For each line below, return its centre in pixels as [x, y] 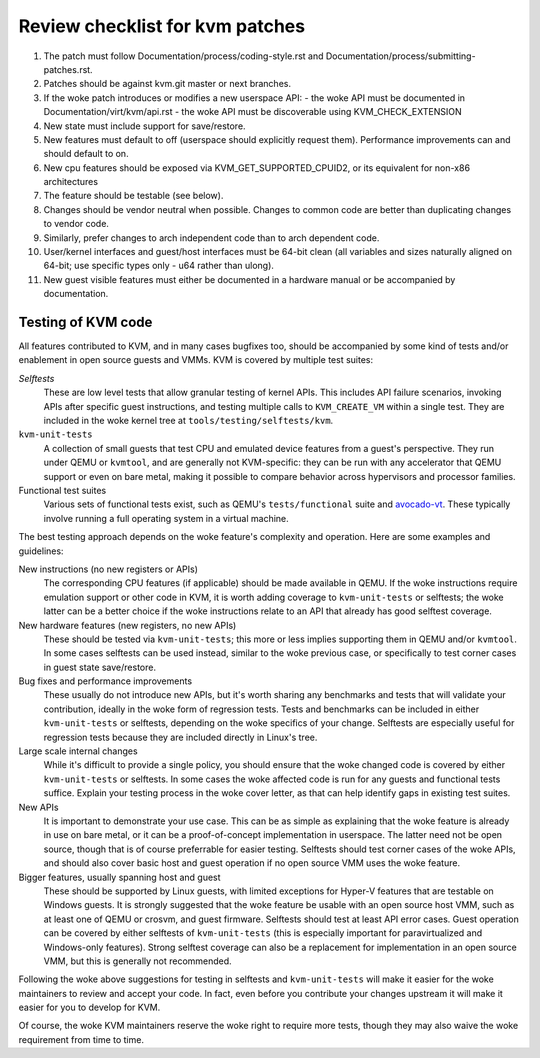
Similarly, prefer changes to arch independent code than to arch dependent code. [211, 237]
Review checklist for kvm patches [161, 26]
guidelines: [41, 551]
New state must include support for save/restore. [144, 126]
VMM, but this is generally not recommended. [137, 961]
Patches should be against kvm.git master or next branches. [167, 84]
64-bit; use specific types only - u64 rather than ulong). [159, 266]
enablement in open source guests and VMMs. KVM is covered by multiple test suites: [196, 360]
